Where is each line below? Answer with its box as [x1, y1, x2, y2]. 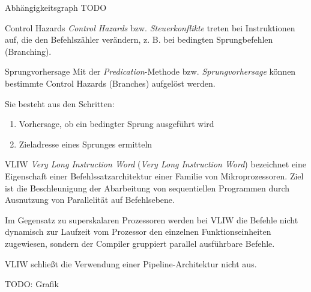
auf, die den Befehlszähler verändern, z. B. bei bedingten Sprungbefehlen [5, 33, 273, 46]
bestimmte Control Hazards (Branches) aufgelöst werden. [5, 76, 216, 89]
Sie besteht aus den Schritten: [5, 97, 115, 110]
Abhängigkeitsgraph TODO [5, 1, 107, 13]
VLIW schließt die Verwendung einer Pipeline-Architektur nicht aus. [5, 257, 257, 270]
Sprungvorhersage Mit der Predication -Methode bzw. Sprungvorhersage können [5, 65, 296, 78]
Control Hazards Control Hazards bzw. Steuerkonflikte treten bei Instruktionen [5, 21, 295, 34]
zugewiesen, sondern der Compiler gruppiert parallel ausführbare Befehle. [5, 237, 275, 249]
